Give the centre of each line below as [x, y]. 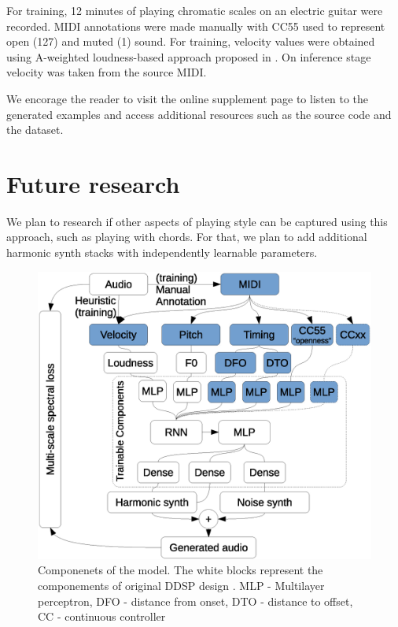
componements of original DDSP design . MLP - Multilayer [181, 586]
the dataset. [35, 130]
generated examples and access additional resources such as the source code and [199, 114]
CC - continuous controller [102, 616]
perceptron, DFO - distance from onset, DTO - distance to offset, [195, 601]
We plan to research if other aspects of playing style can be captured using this [197, 221]
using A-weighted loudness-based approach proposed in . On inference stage [189, 56]
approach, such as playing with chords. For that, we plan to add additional [187, 237]
